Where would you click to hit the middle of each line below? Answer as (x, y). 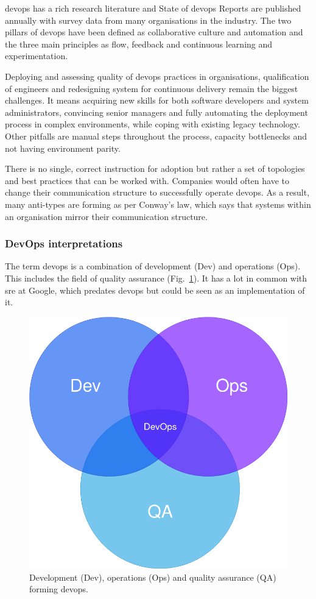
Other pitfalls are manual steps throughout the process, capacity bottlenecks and (156, 136)
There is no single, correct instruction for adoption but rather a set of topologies (155, 168)
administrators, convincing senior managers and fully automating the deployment (156, 112)
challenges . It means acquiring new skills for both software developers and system (157, 100)
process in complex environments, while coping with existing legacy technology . (153, 124)
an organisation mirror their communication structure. (106, 216)
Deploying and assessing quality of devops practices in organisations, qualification (157, 76)
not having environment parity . (63, 148)
